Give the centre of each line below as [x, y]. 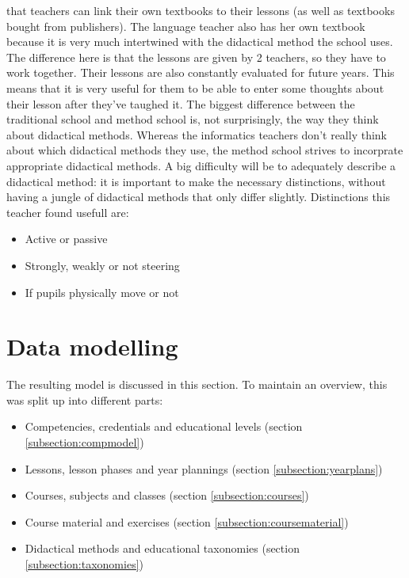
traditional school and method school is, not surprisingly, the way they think [193, 119]
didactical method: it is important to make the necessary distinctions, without [196, 181]
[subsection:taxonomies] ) [84, 563]
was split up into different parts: [85, 399]
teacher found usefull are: [68, 212]
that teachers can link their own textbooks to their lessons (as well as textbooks [201, 10]
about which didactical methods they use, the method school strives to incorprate [205, 150]
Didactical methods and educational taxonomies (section [162, 548]
